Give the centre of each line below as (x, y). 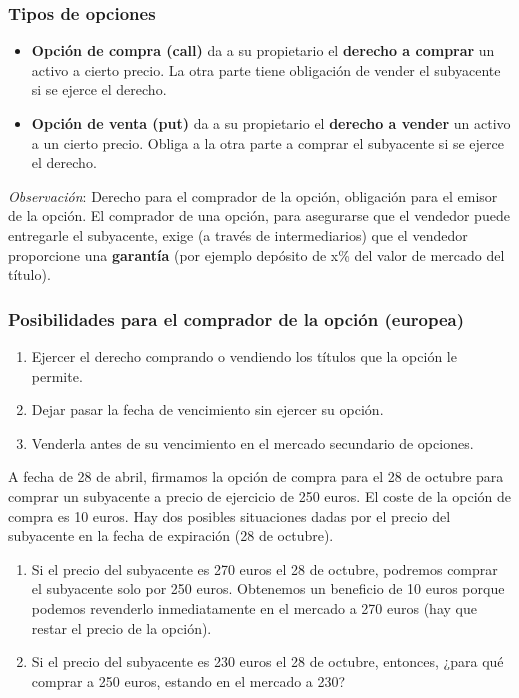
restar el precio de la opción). (121, 627)
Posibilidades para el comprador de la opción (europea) (236, 318)
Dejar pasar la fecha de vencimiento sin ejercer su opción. (207, 409)
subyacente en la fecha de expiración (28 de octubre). (171, 535)
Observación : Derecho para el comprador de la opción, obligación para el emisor (253, 195)
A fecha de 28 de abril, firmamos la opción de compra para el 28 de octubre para (256, 476)
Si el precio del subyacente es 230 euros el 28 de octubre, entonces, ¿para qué (267, 661)
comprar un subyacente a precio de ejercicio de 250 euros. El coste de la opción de (260, 495)
